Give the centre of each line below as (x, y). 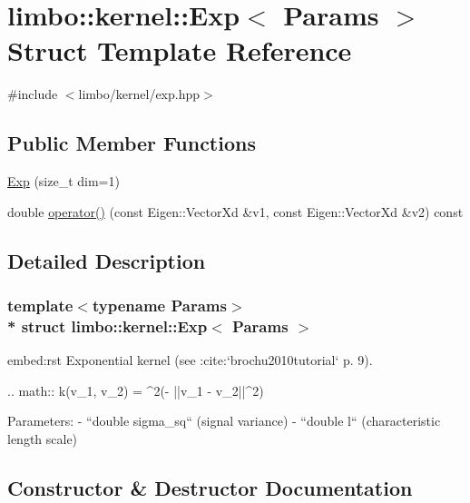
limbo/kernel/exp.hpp (139, 94)
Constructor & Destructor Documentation (210, 487)
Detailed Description (107, 260)
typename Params (159, 305)
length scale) (43, 439)
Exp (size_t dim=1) (64, 181)
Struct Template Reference (180, 50)
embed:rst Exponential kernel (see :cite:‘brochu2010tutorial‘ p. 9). (190, 360)
